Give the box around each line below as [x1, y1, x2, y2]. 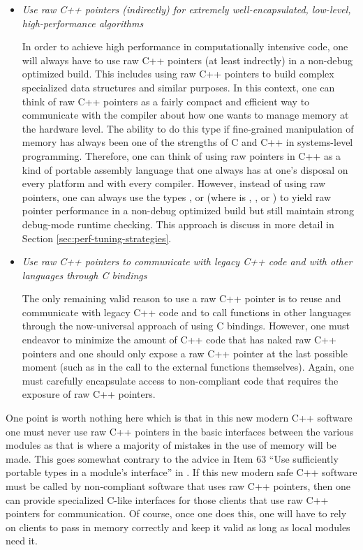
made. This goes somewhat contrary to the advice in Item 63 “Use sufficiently [6, 451, 339, 466]
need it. [6, 533, 38, 548]
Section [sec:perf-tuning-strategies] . [22, 230, 172, 245]
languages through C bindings [22, 267, 147, 282]
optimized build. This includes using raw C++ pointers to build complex [22, 66, 334, 81]
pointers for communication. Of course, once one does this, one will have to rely [6, 506, 347, 521]
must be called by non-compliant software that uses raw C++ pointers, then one [6, 479, 350, 493]
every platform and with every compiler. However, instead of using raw [22, 176, 326, 191]
